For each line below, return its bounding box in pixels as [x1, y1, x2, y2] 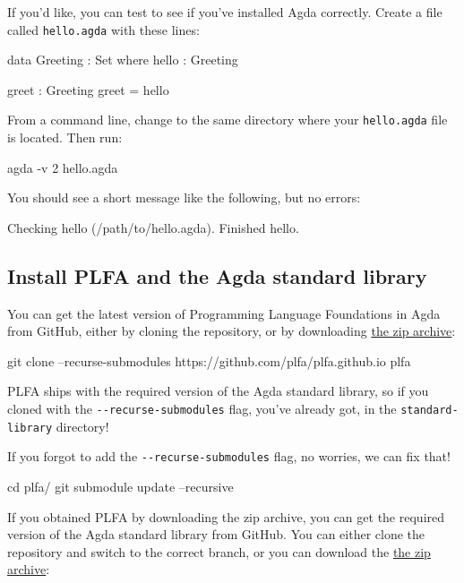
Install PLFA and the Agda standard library [7, 261, 427, 289]
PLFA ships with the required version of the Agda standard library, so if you [7, 382, 429, 400]
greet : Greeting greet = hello [7, 80, 169, 99]
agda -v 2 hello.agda [7, 158, 118, 176]
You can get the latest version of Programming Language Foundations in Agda [7, 304, 441, 322]
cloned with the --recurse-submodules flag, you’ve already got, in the [7, 399, 397, 418]
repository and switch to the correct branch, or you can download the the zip [7, 542, 431, 561]
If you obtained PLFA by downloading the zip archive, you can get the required [7, 507, 445, 526]
